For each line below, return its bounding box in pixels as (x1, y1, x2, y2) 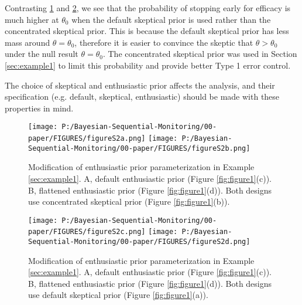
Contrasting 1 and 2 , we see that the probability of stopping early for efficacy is (5, 2, 291, 13)
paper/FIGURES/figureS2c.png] (28, 228, 146, 236)
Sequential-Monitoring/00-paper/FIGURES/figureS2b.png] (28, 144, 250, 152)
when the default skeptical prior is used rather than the (71, 13, 271, 25)
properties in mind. (5, 101, 74, 114)
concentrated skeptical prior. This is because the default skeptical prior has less (5, 25, 289, 37)
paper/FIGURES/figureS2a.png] (28, 134, 146, 143)
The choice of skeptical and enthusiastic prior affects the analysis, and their (5, 79, 275, 91)
